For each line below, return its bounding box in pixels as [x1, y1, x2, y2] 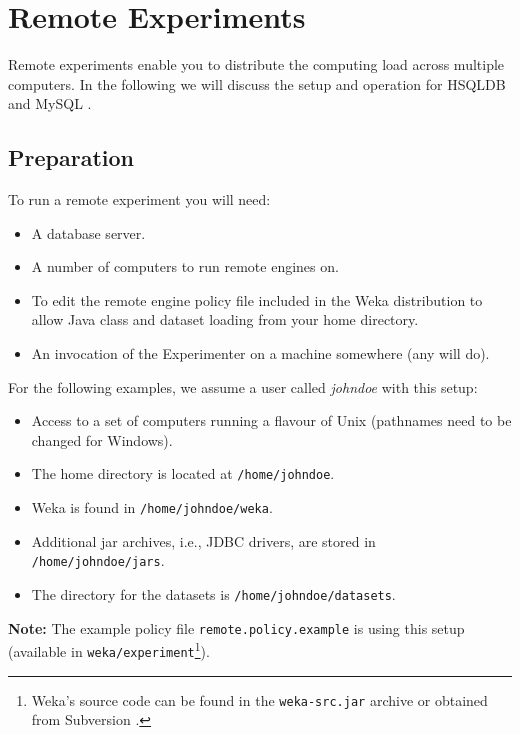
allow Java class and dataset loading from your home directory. [31, 309, 419, 330]
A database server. [31, 222, 146, 243]
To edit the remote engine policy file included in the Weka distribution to [31, 289, 483, 310]
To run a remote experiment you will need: [8, 189, 271, 210]
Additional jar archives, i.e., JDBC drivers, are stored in [31, 530, 376, 551]
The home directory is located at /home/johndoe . [31, 463, 335, 484]
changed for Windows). [31, 429, 173, 450]
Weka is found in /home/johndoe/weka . [31, 497, 273, 518]
